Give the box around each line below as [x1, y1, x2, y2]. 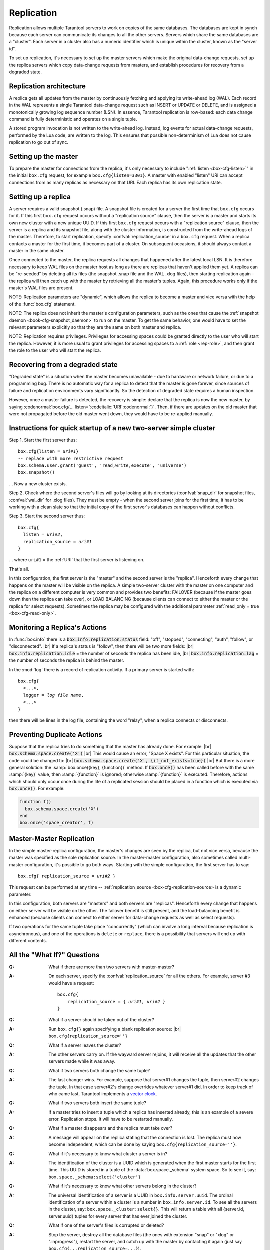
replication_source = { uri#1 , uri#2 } [67, 999, 166, 1004]
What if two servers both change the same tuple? [48, 1067, 150, 1073]
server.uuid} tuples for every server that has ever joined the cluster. [48, 1213, 188, 1219]
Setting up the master [9, 152, 78, 161]
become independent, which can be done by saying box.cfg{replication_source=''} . [48, 1141, 237, 1147]
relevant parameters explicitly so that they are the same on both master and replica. [9, 324, 182, 330]
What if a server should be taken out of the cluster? [48, 1017, 154, 1023]
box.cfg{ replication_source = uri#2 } [18, 873, 116, 879]
